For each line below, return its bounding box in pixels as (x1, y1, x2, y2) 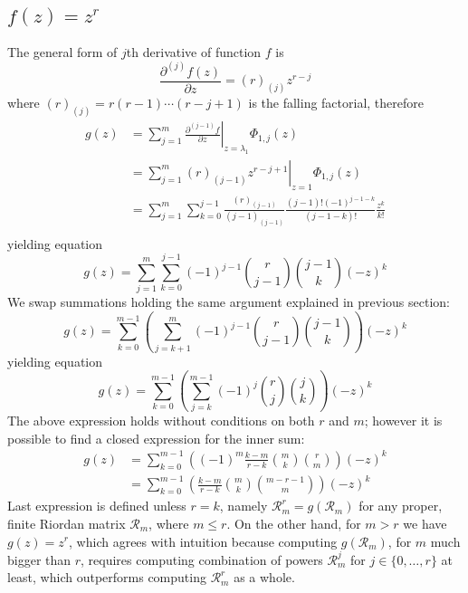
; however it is (364, 411, 443, 430)
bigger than (7, 550, 72, 569)
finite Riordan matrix (7, 513, 126, 532)
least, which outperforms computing (7, 568, 206, 587)
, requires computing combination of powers (81, 550, 323, 569)
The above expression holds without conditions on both (7, 411, 315, 430)
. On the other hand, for (226, 513, 361, 532)
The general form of (7, 42, 118, 61)
